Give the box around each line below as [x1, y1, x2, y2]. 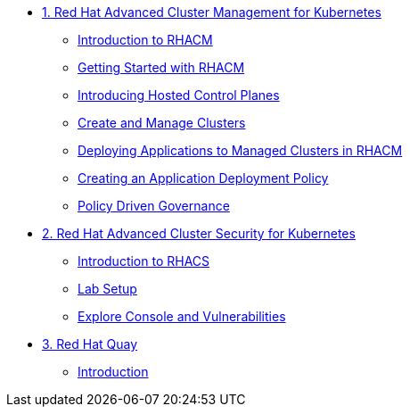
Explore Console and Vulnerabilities [78, 309, 286, 324]
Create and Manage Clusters [78, 115, 246, 130]
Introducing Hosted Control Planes [78, 87, 280, 103]
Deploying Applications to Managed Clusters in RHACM [78, 143, 403, 158]
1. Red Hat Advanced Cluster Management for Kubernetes [42, 4, 381, 20]
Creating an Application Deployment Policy [78, 170, 329, 186]
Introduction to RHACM [78, 32, 213, 47]
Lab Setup [78, 281, 137, 296]
